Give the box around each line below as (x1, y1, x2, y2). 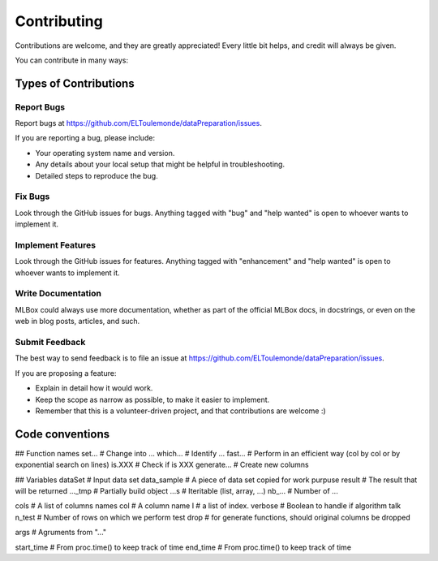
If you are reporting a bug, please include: (15, 133, 156, 143)
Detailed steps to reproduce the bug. (35, 170, 158, 180)
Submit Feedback (15, 337, 86, 348)
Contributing (15, 12, 103, 30)
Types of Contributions (15, 76, 135, 90)
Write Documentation (15, 288, 101, 300)
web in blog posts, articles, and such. (15, 317, 140, 326)
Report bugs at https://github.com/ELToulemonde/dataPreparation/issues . (15, 119, 263, 128)
